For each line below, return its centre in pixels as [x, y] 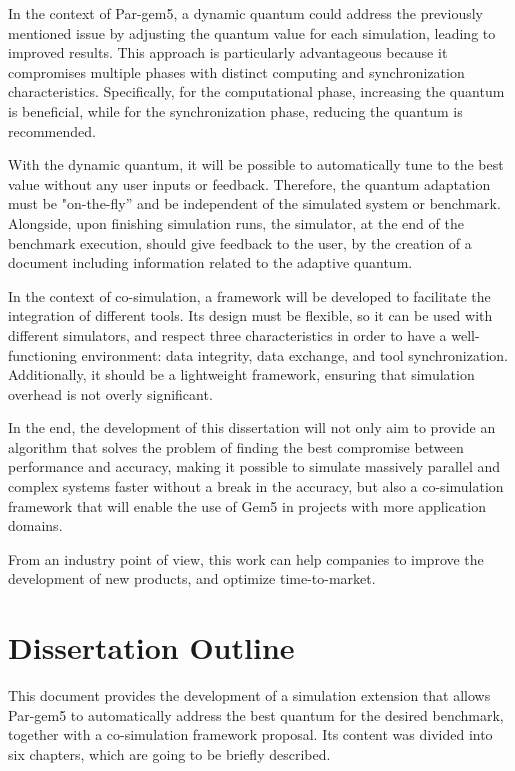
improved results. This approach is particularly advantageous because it [228, 52]
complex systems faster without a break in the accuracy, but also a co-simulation [256, 486]
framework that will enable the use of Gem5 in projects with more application [247, 505]
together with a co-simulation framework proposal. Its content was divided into [250, 734]
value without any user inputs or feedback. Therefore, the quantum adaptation [249, 183]
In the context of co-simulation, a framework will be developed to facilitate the [249, 295]
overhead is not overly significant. [110, 393]
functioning [42, 354]
